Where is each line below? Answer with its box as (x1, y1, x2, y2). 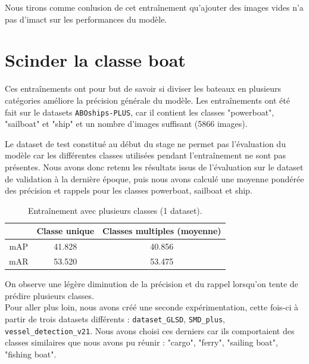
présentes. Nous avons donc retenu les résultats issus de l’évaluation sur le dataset (5, 160, 304, 173)
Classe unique (36, 225, 95, 237)
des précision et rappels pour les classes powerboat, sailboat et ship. (5, 184, 252, 197)
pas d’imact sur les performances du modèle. (5, 13, 167, 25)
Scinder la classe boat (5, 48, 186, 72)
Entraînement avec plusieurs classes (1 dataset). (27, 204, 202, 216)
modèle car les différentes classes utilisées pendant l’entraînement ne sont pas (5, 149, 286, 161)
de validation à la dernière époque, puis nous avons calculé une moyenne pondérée (5, 172, 304, 185)
